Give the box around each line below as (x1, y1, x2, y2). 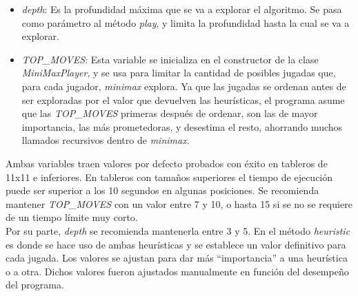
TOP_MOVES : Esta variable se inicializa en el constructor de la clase (21, 52, 319, 66)
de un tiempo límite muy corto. (6, 210, 138, 224)
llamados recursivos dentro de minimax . (21, 133, 190, 147)
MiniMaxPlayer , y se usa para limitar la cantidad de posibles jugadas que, (21, 65, 336, 80)
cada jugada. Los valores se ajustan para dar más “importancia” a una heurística (6, 251, 348, 265)
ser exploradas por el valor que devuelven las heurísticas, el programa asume (21, 92, 345, 107)
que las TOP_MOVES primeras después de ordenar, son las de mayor (21, 106, 318, 120)
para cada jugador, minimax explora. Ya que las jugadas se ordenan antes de (21, 78, 346, 93)
